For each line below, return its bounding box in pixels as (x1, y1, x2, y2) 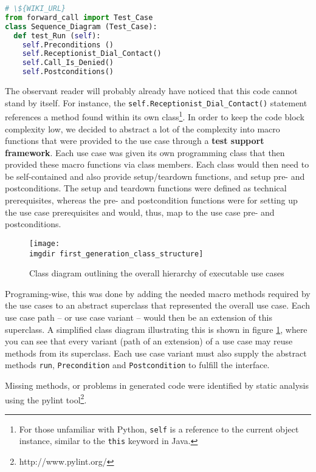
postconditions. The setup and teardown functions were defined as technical (5, 182, 287, 194)
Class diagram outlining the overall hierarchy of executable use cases (29, 267, 284, 279)
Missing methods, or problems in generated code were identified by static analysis (5, 378, 309, 391)
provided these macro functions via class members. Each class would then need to (5, 158, 309, 171)
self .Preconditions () (22, 40, 114, 49)
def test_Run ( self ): (13, 31, 101, 40)
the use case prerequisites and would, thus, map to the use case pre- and (5, 205, 275, 218)
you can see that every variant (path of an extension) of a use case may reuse (5, 335, 293, 347)
